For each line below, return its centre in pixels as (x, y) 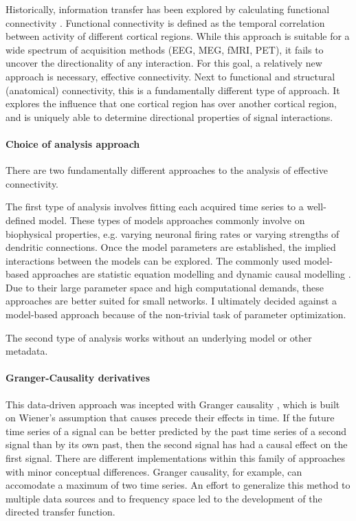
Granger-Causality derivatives (78, 378)
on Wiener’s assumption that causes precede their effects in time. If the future (170, 418)
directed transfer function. (60, 512)
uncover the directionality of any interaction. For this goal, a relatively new (164, 63)
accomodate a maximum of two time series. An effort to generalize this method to (178, 485)
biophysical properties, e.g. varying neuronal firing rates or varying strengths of (173, 233)
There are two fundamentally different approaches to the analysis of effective (167, 170)
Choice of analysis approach (73, 143)
